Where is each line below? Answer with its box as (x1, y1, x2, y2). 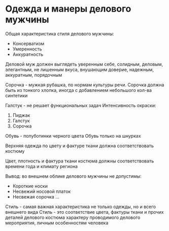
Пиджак (12, 112, 30, 118)
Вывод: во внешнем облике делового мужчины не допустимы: (5, 173, 142, 179)
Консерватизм (12, 40, 45, 46)
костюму (5, 148, 25, 154)
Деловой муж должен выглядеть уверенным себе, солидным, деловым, (5, 61, 163, 67)
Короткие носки (12, 183, 48, 189)
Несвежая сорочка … (12, 193, 59, 200)
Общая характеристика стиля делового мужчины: (5, 30, 114, 37)
